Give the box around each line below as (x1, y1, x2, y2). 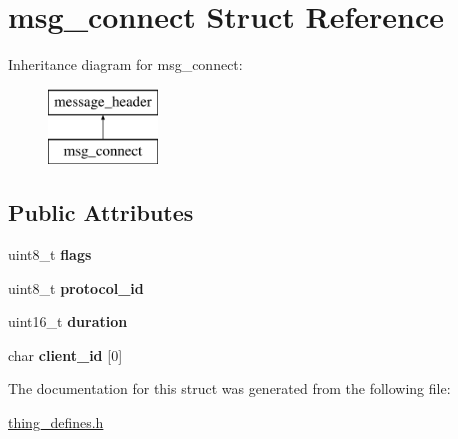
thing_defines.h (8, 412, 104, 433)
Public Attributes (8, 197, 194, 228)
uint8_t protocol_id (8, 277, 144, 298)
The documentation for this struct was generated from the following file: (8, 378, 451, 399)
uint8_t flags (8, 244, 92, 265)
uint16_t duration (8, 311, 128, 332)
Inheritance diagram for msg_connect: (8, 54, 243, 75)
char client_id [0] (8, 344, 123, 365)
